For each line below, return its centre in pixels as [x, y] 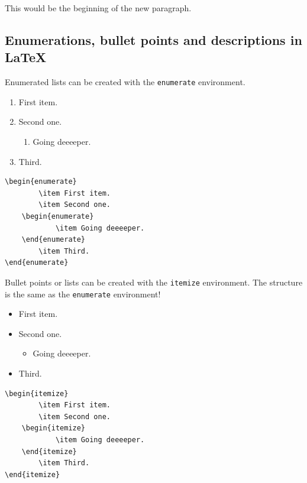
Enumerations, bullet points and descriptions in [153, 39]
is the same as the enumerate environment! [83, 294]
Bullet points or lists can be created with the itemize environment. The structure [154, 282]
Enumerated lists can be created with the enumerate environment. [125, 82]
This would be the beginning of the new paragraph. [98, 8]
